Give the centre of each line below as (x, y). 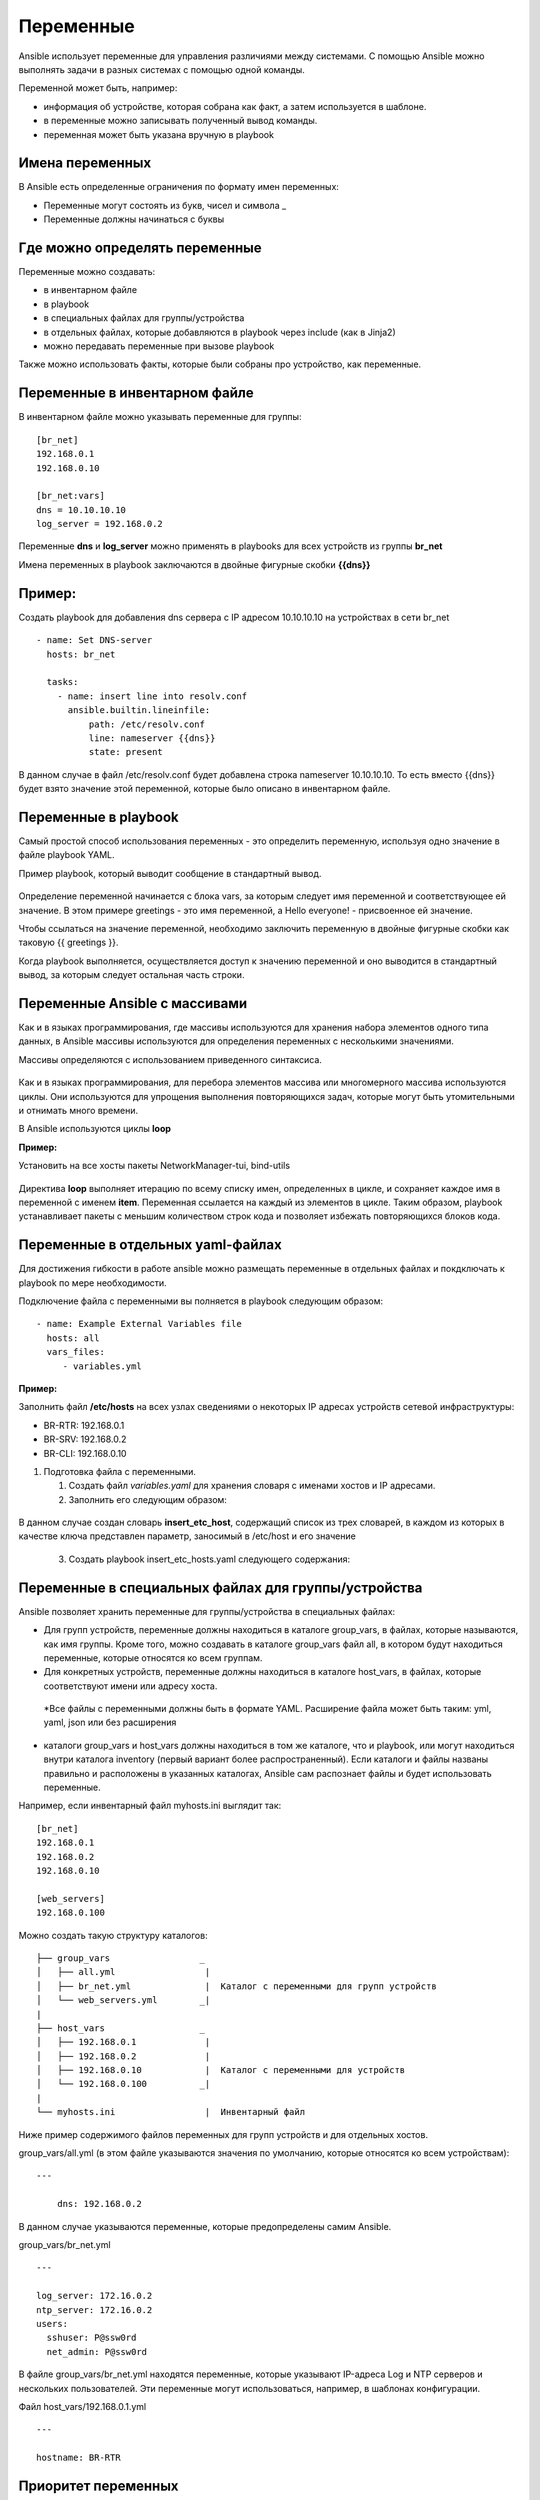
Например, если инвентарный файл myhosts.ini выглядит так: (150, 1806)
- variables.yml (102, 1366)
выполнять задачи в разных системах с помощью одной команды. (161, 69)
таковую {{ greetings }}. (68, 942)
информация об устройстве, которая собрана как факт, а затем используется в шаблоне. (235, 106)
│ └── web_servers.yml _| (123, 2000)
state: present (126, 752)
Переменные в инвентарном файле (136, 393)
